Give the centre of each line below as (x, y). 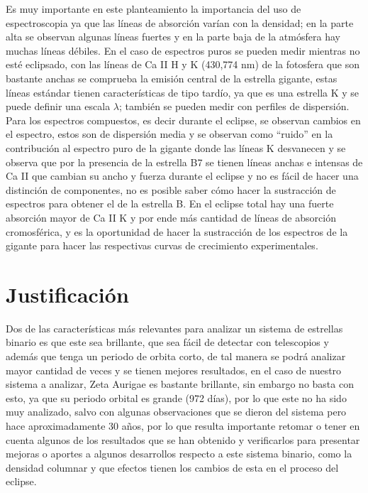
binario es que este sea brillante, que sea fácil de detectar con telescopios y (167, 342)
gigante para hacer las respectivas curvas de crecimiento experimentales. (162, 245)
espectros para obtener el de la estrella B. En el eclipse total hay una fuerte (170, 204)
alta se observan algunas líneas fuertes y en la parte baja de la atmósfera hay (173, 37)
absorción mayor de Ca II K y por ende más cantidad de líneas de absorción (171, 217)
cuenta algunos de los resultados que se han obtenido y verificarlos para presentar (183, 439)
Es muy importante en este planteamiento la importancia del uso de (154, 9)
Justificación (67, 294)
